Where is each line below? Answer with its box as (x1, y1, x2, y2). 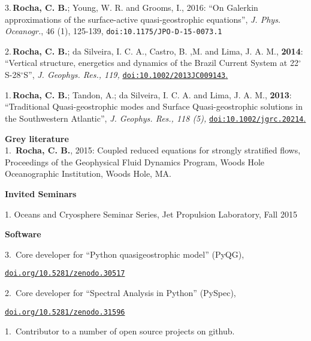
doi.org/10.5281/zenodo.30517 (5, 269, 125, 278)
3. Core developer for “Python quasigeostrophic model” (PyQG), (5, 248, 244, 260)
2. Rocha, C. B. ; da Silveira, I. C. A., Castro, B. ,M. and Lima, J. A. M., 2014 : (5, 44, 303, 57)
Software (5, 228, 41, 240)
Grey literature (5, 132, 69, 144)
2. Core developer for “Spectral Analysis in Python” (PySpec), (5, 286, 236, 298)
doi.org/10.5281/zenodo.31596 (5, 307, 125, 316)
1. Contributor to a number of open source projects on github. (5, 325, 235, 337)
